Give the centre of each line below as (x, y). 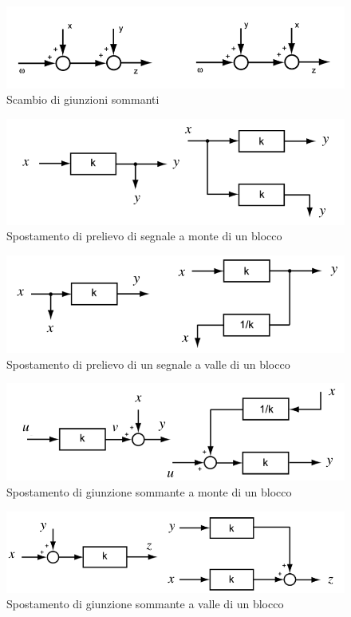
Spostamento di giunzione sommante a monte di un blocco (149, 491)
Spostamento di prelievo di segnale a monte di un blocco (144, 236)
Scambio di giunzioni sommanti (83, 99)
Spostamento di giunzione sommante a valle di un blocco (145, 604)
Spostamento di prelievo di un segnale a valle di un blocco (148, 364)
